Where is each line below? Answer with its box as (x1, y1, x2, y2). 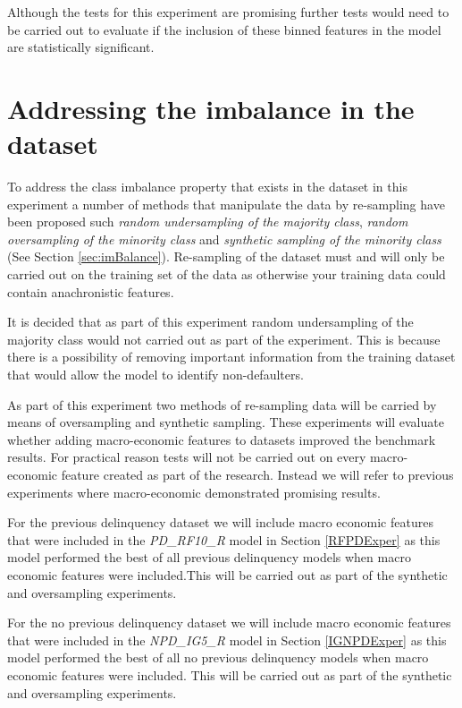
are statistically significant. (7, 38, 155, 56)
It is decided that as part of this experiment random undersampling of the (7, 312, 414, 331)
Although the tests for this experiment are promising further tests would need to (7, 3, 449, 21)
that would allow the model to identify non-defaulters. (7, 365, 304, 384)
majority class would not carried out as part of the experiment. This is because (7, 329, 441, 348)
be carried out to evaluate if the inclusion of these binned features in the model (7, 20, 441, 38)
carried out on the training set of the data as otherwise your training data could (7, 265, 446, 284)
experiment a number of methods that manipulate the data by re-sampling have (7, 194, 445, 213)
